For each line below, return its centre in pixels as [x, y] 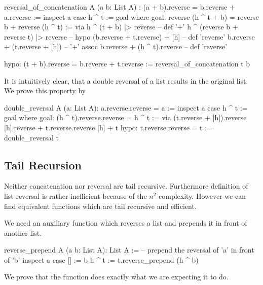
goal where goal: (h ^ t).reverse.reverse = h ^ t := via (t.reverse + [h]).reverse [125, 117]
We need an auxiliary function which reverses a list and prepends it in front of [126, 223]
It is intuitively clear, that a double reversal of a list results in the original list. [126, 80]
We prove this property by [45, 91]
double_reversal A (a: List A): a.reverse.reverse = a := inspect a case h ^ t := [126, 107]
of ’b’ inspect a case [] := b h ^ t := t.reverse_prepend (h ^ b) [101, 259]
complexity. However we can [202, 195]
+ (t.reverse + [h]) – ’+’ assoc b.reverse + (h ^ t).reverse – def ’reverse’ [116, 46]
